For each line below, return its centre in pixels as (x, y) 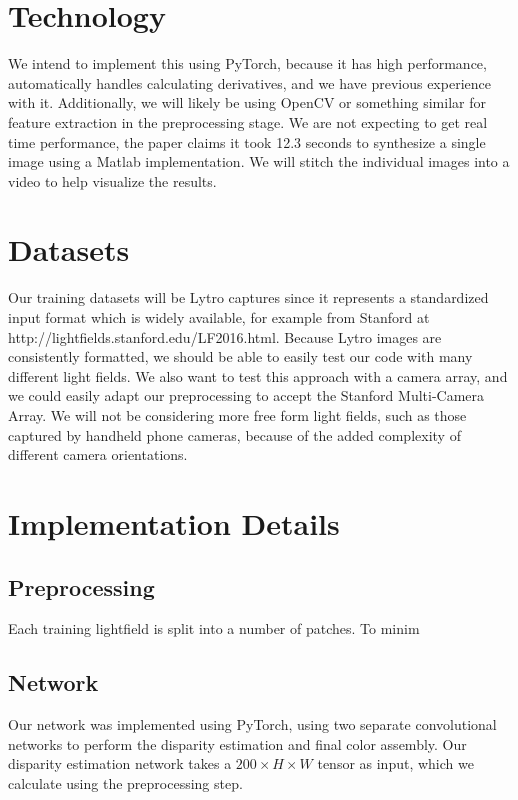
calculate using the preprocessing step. (125, 782)
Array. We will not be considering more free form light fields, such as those (237, 414)
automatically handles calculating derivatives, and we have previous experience (249, 82)
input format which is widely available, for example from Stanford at (219, 317)
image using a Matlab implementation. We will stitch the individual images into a (259, 161)
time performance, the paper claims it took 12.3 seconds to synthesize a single (247, 141)
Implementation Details (174, 522)
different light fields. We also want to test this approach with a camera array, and (258, 375)
